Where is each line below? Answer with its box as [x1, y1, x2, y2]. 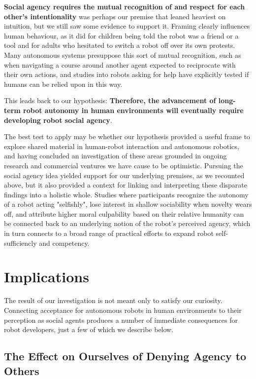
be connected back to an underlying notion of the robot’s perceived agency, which [4, 218, 251, 228]
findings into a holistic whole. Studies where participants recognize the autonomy [4, 189, 249, 199]
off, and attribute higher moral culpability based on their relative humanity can [4, 208, 244, 219]
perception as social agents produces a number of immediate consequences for [4, 314, 238, 325]
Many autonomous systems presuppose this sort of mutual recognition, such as [4, 49, 241, 60]
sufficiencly [4, 237, 37, 248]
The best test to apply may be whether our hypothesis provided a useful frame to [4, 131, 250, 142]
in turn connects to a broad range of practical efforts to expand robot [4, 228, 214, 238]
